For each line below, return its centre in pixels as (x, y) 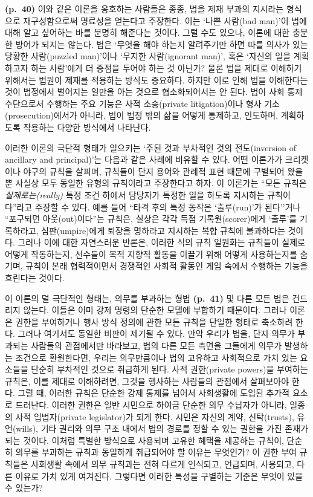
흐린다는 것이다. (35, 278)
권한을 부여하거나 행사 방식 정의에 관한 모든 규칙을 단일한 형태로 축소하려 (154, 321)
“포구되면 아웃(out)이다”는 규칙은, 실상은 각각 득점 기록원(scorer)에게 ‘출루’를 (151, 219)
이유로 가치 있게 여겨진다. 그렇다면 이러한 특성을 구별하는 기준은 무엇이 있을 (159, 476)
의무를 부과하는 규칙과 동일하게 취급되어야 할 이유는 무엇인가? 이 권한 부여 (156, 452)
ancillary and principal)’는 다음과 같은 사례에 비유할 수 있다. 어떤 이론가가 (144, 159)
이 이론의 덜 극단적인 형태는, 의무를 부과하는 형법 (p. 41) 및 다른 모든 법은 (147, 298)
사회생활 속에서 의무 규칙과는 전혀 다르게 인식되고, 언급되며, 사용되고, (163, 463)
